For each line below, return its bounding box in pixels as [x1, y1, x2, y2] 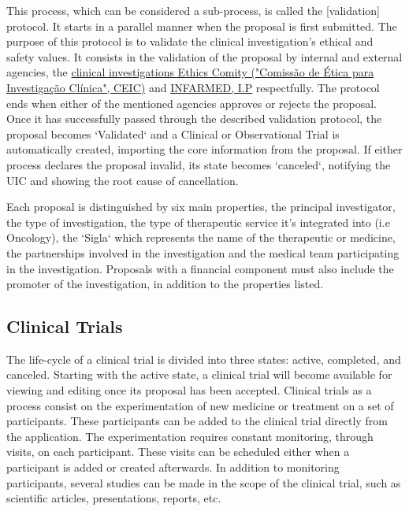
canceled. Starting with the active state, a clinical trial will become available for [6, 366, 392, 383]
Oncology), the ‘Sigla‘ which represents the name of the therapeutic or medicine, [6, 229, 396, 246]
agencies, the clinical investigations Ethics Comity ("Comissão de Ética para [6, 64, 374, 80]
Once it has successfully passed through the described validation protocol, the [6, 110, 382, 127]
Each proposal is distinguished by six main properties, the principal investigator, [6, 198, 396, 215]
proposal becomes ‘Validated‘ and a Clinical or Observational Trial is [6, 125, 340, 142]
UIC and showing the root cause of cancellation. [6, 172, 239, 188]
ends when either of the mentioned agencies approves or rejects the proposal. [6, 94, 377, 111]
